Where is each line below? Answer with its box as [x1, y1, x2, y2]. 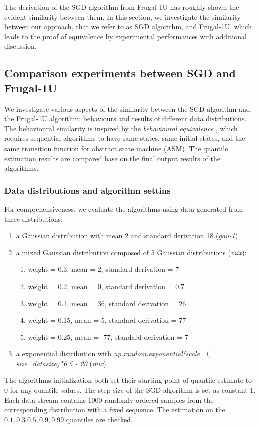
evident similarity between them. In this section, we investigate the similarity [4, 11, 241, 22]
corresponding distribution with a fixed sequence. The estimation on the [4, 404, 225, 415]
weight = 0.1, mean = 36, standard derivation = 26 [28, 298, 186, 308]
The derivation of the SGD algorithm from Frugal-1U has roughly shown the [4, 2, 239, 12]
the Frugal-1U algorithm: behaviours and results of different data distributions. [4, 113, 247, 124]
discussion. [4, 41, 37, 51]
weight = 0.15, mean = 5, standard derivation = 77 [28, 315, 186, 325]
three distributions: [4, 213, 63, 224]
